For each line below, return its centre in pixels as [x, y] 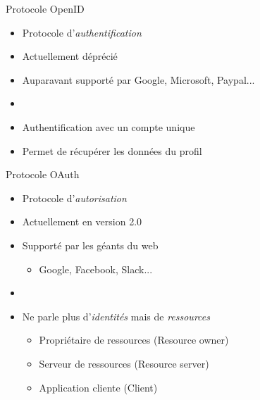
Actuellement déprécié [70, 56]
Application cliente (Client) [98, 387]
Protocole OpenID [45, 8]
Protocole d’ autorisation [74, 198]
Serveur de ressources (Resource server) [124, 363]
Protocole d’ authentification [82, 32]
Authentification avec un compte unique [109, 126]
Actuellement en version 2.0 [82, 221]
